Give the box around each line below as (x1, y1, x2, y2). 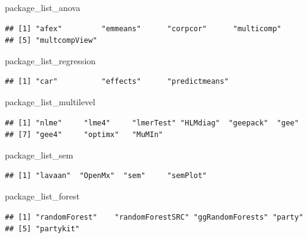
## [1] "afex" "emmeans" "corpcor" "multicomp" (5, 24, 282, 33)
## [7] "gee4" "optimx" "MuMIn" (5, 130, 163, 139)
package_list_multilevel (5, 95, 96, 108)
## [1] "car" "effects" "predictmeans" (5, 77, 229, 86)
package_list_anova (5, 1, 80, 13)
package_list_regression (5, 54, 96, 67)
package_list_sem (5, 148, 74, 161)
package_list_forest (5, 189, 80, 202)
